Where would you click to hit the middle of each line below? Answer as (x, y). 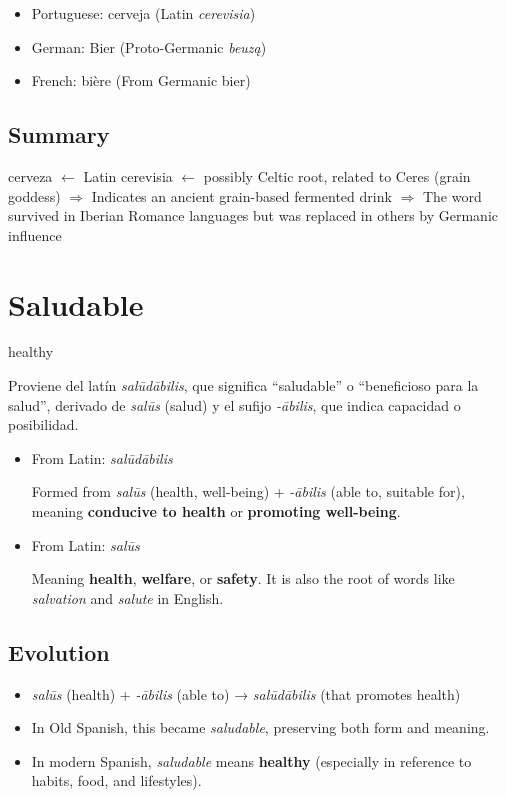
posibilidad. (43, 424)
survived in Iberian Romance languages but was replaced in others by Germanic (253, 215)
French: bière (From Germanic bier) (141, 80)
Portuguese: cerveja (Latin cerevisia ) (143, 13)
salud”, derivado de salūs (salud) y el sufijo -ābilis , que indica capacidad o (234, 404)
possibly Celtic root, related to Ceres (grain (337, 175)
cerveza (30, 175)
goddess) (34, 195)
